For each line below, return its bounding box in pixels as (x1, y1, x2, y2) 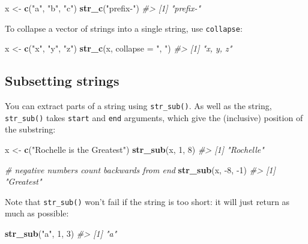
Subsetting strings (5, 71, 119, 90)
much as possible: (5, 207, 69, 219)
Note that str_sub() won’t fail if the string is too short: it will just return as (5, 195, 290, 207)
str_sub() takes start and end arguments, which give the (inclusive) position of (5, 111, 303, 123)
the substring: (5, 123, 56, 135)
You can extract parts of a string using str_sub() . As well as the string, (5, 100, 272, 112)
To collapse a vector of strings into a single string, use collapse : (5, 22, 243, 34)
